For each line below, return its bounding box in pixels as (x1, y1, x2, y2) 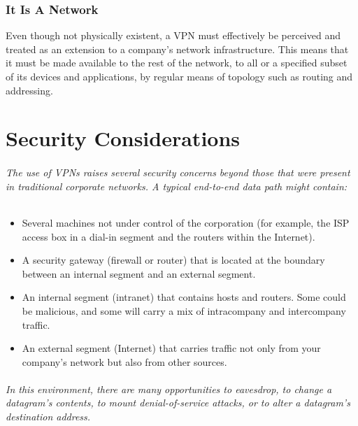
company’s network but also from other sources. (22, 354, 227, 369)
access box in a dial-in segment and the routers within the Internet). (22, 229, 315, 243)
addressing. (6, 83, 53, 97)
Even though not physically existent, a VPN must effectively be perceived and (6, 28, 341, 43)
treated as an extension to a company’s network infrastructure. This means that (6, 41, 349, 56)
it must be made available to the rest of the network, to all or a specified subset (6, 55, 348, 70)
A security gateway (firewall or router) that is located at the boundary (22, 253, 325, 267)
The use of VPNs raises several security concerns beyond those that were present (6, 165, 350, 180)
